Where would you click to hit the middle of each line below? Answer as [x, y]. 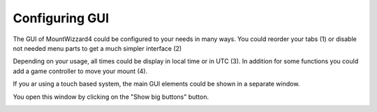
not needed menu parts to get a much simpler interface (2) [97, 48]
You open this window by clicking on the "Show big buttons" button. [111, 97]
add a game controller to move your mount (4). [80, 71]
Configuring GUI [61, 18]
